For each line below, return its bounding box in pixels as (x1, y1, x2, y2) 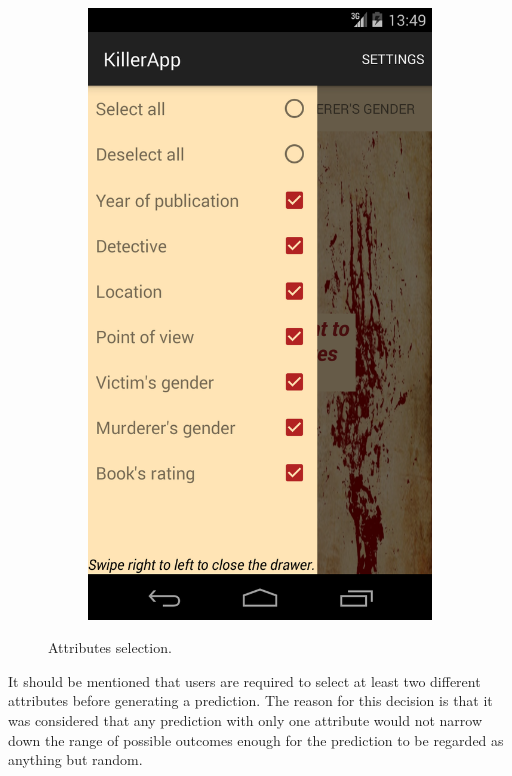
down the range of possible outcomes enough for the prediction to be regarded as (8, 729, 504, 750)
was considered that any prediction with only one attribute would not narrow (8, 709, 483, 730)
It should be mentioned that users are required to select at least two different (8, 670, 481, 691)
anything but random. (8, 749, 143, 770)
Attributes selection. (48, 637, 172, 658)
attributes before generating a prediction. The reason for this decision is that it (8, 690, 493, 711)
